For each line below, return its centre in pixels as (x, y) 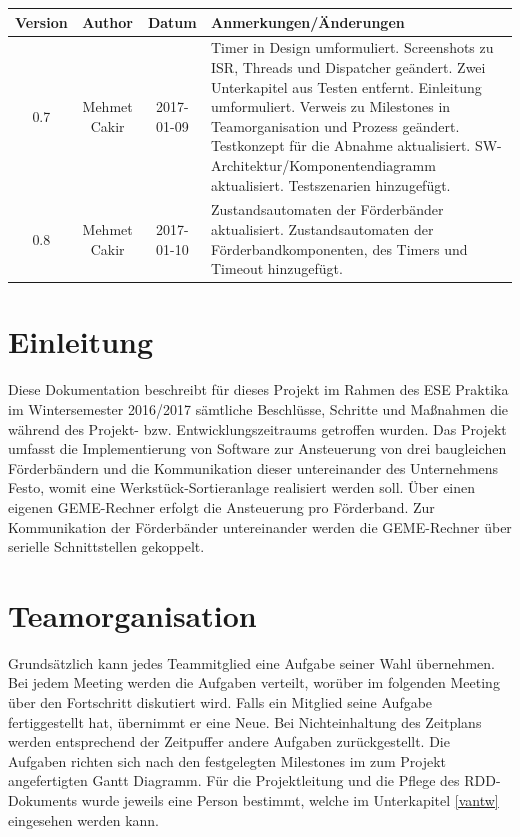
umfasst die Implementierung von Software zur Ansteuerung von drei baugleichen (257, 448)
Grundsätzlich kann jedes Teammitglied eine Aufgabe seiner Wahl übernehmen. (251, 662)
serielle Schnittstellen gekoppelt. (106, 546)
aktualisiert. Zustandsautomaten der (322, 228)
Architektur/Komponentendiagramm (323, 164)
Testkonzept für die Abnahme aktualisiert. (341, 145)
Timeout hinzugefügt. (277, 268)
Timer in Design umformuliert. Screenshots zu (352, 47)
